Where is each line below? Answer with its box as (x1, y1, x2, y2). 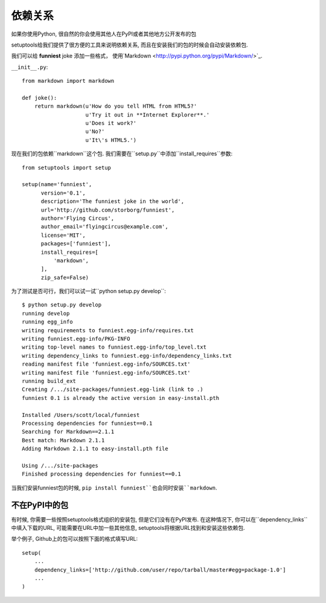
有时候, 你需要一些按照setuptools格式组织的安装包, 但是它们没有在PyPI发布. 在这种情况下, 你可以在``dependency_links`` (11, 515, 308, 523)
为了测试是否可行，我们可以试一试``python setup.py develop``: (11, 288, 166, 295)
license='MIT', (40, 231, 86, 239)
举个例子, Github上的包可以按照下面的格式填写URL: (11, 535, 138, 543)
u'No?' (85, 128, 105, 135)
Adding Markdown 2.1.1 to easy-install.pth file (22, 445, 168, 453)
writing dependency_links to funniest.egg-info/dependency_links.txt (22, 352, 232, 359)
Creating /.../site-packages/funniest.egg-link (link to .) (22, 386, 203, 393)
